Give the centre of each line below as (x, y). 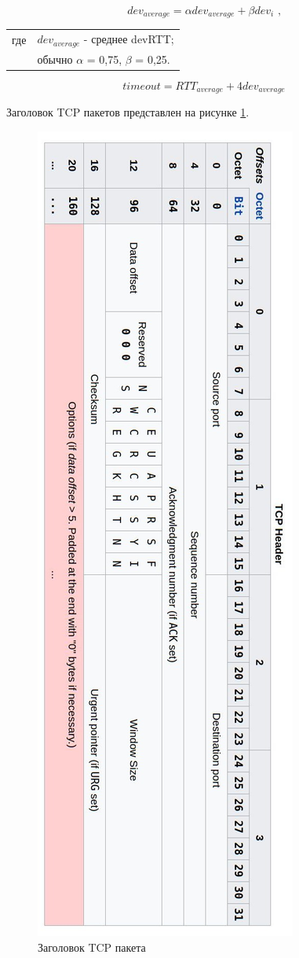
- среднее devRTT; (129, 39)
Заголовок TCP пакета (92, 947)
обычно (55, 59)
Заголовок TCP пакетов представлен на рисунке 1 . (128, 112)
